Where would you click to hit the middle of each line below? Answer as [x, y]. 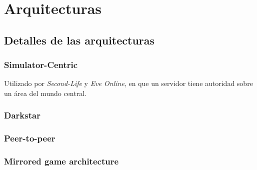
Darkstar [22, 115]
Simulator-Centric [41, 65]
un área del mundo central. [45, 93]
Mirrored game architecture [61, 161]
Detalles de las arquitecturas [79, 40]
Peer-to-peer [30, 138]
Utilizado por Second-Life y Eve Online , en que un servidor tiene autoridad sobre [128, 83]
